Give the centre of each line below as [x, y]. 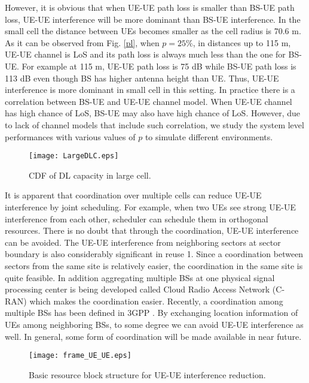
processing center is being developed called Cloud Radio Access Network [137, 289]
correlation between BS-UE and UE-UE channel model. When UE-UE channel [149, 101]
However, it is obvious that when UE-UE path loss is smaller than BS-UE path [150, 7]
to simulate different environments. [209, 136]
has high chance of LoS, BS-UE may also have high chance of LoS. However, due [153, 113]
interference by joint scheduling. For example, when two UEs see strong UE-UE [150, 206]
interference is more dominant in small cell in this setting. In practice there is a [150, 90]
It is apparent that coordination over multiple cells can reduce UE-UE [133, 195]
